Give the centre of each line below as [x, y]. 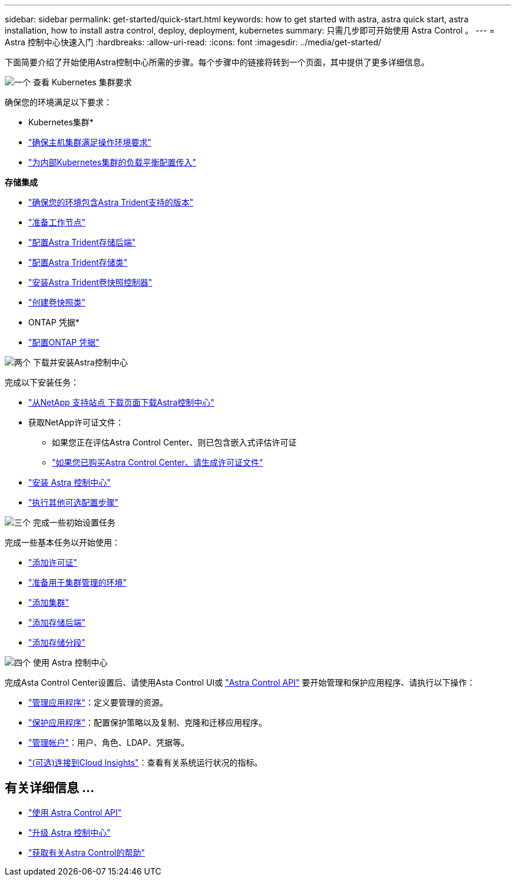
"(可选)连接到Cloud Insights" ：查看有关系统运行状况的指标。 [145, 762]
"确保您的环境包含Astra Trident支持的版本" [111, 202]
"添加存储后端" [57, 622]
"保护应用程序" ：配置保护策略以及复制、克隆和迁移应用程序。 [148, 722]
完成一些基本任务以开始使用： [62, 542]
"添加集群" [49, 602]
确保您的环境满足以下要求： [58, 102]
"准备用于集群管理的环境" [78, 582]
